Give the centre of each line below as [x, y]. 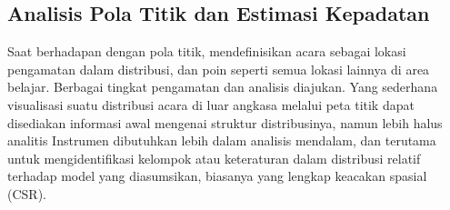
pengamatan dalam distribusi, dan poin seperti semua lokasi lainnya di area [219, 69]
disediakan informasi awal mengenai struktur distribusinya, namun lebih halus [225, 122]
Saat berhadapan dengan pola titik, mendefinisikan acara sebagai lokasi [207, 51]
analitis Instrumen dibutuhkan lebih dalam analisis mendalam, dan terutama [222, 140]
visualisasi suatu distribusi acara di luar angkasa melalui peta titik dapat [211, 104]
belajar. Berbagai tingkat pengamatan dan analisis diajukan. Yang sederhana [223, 87]
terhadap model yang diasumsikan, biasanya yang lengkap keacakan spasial [217, 176]
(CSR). [27, 193]
